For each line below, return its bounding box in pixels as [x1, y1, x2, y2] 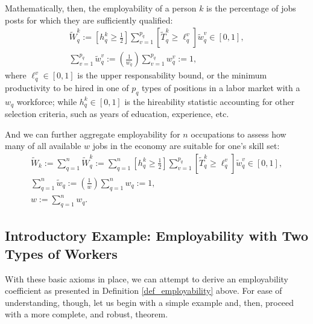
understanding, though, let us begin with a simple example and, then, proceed [5, 296, 294, 308]
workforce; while [16, 95, 77, 107]
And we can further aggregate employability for [5, 127, 180, 140]
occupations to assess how [191, 127, 286, 140]
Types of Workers [5, 244, 118, 262]
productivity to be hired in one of [5, 81, 129, 94]
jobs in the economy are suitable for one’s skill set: [92, 139, 280, 152]
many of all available [5, 139, 81, 152]
